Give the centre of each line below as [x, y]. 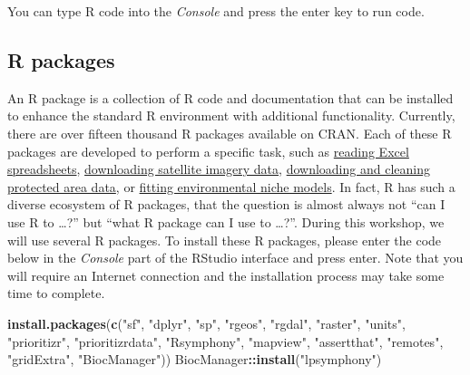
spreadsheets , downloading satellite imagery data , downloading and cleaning [219, 169]
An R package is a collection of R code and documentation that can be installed [230, 97]
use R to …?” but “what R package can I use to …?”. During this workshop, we [226, 221]
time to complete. [56, 293]
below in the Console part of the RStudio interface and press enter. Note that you [235, 258]
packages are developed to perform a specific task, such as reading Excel [208, 151]
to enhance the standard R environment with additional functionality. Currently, [231, 115]
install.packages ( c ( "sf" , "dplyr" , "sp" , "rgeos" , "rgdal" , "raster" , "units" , [206, 323]
